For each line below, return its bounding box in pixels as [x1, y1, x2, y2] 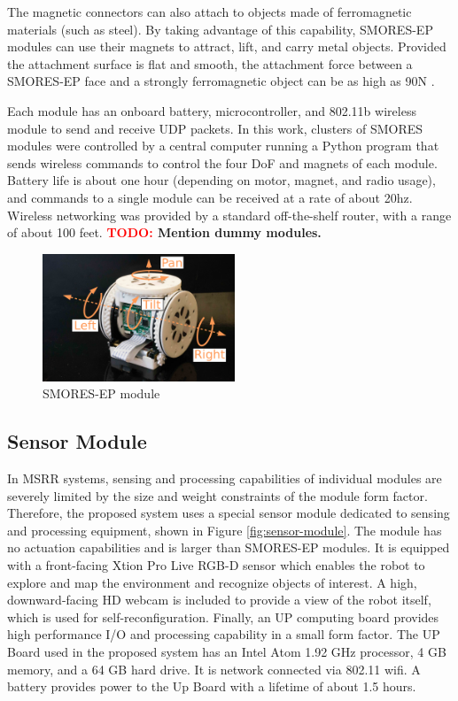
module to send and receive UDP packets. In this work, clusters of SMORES [7, 119, 423, 137]
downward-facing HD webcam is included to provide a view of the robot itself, [7, 590, 431, 609]
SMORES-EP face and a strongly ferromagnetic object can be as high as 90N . [7, 72, 435, 90]
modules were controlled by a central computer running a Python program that [7, 136, 439, 155]
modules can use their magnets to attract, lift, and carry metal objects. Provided [7, 37, 446, 56]
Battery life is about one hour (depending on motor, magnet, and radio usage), [7, 171, 436, 189]
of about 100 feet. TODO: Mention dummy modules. [7, 223, 322, 242]
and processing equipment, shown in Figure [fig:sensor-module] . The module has [7, 520, 442, 539]
